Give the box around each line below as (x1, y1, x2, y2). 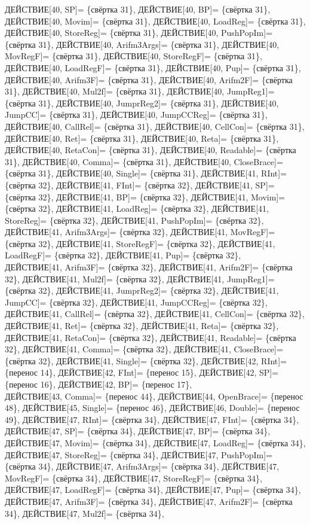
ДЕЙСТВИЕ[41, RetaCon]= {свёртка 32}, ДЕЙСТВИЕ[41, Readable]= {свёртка (5, 331, 296, 343)
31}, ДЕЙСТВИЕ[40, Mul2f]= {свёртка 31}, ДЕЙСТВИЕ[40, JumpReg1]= (5, 85, 275, 98)
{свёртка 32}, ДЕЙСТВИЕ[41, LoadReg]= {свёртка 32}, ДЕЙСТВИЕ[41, (5, 202, 269, 215)
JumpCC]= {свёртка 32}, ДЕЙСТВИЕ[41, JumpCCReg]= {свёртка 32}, (5, 295, 268, 308)
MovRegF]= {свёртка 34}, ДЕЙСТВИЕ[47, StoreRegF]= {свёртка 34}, (5, 471, 262, 484)
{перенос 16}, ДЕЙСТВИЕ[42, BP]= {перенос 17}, (5, 378, 192, 390)
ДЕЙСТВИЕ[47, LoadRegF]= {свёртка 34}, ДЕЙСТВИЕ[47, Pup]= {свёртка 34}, (5, 483, 301, 496)
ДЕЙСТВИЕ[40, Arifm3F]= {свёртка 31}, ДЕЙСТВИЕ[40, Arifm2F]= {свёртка (5, 73, 293, 86)
